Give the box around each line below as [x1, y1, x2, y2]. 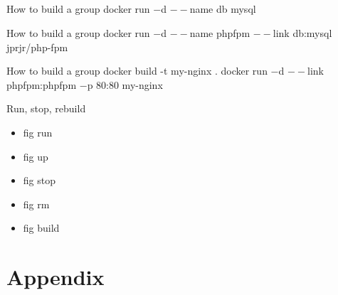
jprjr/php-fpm [6, 39, 68, 54]
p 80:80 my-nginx [87, 77, 163, 92]
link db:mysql [273, 25, 332, 40]
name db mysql [189, 1, 256, 16]
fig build [23, 220, 60, 235]
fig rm [23, 196, 50, 211]
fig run [23, 124, 53, 139]
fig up [23, 149, 48, 163]
